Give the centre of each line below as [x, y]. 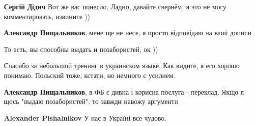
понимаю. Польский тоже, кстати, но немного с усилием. [90, 75]
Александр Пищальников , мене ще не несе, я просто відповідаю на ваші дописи [128, 33]
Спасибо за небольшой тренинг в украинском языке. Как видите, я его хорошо [122, 65]
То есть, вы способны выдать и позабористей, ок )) [81, 49]
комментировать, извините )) [47, 16]
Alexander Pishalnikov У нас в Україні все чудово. [85, 117]
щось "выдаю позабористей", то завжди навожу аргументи [91, 101]
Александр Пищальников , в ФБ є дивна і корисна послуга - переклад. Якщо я [124, 91]
